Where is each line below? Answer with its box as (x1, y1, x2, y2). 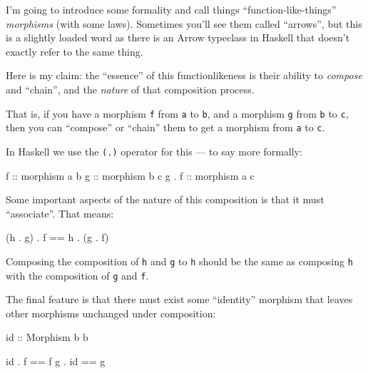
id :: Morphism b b (6, 329, 88, 344)
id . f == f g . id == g (6, 354, 106, 368)
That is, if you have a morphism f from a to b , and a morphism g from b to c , (6, 106, 349, 121)
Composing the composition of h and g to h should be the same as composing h (6, 253, 353, 268)
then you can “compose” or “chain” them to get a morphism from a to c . (6, 120, 325, 135)
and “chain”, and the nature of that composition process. (6, 81, 255, 96)
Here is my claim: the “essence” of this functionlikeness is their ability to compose (6, 68, 362, 83)
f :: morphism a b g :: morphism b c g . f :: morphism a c (6, 168, 255, 183)
